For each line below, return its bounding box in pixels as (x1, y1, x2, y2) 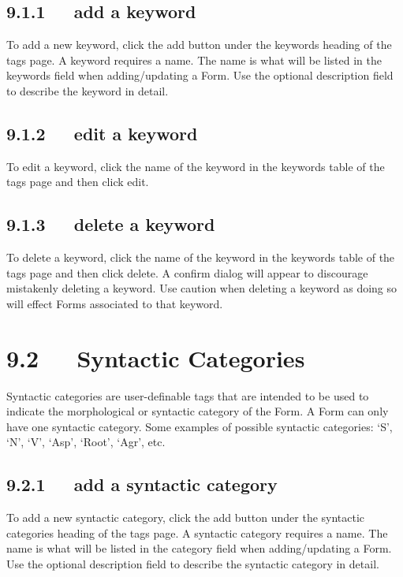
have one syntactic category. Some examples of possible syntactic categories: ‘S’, (6, 418, 393, 434)
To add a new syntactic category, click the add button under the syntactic (6, 509, 365, 526)
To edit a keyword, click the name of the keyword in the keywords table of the (6, 158, 385, 174)
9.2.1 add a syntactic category (6, 472, 278, 497)
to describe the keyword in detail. (6, 82, 169, 99)
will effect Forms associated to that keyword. (6, 295, 223, 311)
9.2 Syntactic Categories (6, 341, 305, 374)
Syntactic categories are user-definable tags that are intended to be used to (6, 387, 369, 404)
